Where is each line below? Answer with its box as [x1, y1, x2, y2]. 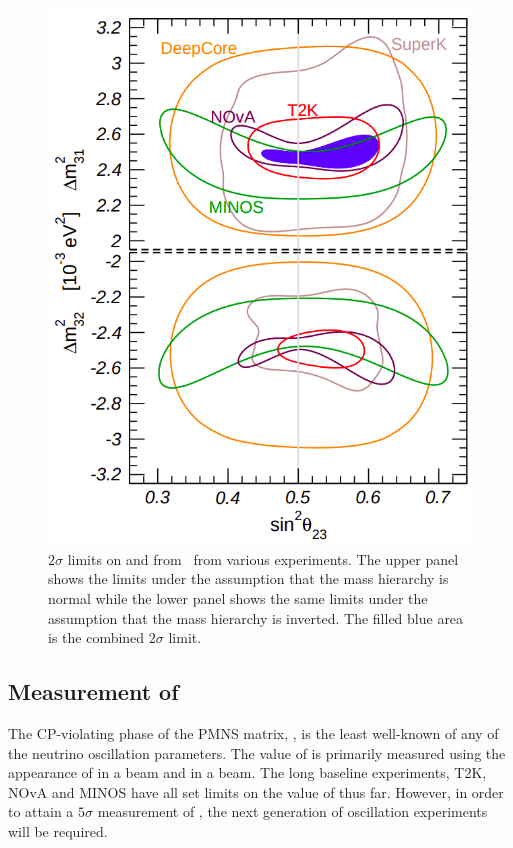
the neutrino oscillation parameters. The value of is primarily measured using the [8, 742, 506, 763]
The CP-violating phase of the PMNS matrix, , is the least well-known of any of [8, 723, 499, 743]
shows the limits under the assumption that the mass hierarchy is [48, 568, 449, 589]
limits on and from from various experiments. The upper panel [67, 548, 459, 569]
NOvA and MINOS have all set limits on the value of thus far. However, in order [8, 781, 504, 802]
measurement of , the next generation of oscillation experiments [97, 801, 488, 822]
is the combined [48, 627, 145, 648]
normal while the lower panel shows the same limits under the [48, 588, 428, 609]
